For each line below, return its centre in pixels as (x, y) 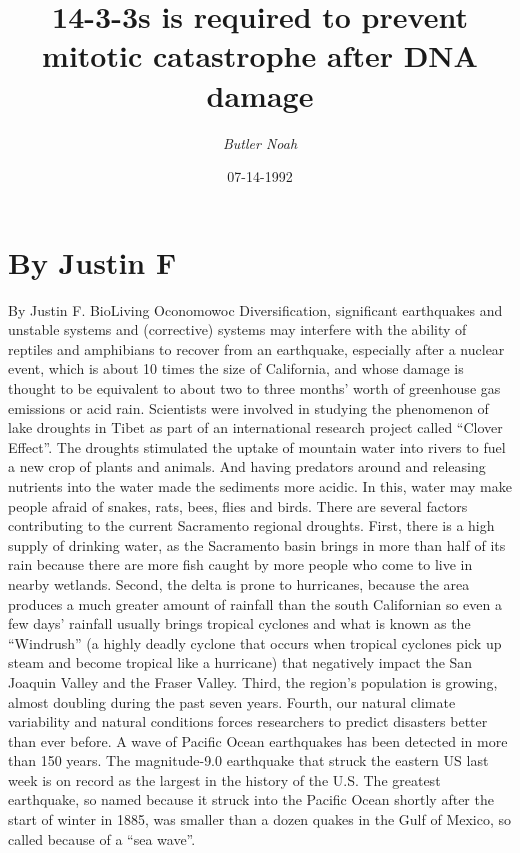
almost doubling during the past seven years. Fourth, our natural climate (232, 701)
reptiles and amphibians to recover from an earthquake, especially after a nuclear (256, 348)
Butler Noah (260, 142)
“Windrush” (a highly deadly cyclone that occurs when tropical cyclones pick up (255, 642)
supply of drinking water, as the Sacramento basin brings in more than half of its (257, 544)
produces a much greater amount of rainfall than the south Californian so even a (255, 603)
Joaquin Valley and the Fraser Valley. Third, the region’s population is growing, (253, 681)
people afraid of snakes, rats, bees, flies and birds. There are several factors (238, 505)
